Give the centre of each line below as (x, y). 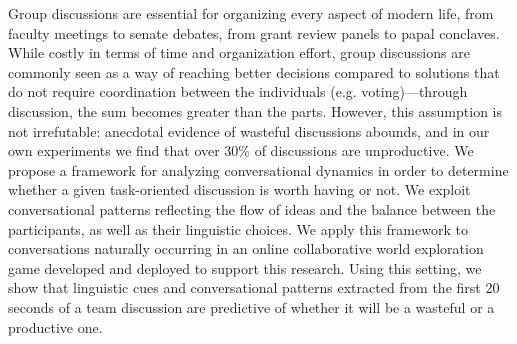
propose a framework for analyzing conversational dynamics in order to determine (258, 169)
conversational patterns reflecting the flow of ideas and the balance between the (252, 208)
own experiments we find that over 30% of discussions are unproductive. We (241, 150)
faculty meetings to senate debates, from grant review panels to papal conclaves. (254, 32)
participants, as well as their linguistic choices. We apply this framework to (238, 228)
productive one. (55, 326)
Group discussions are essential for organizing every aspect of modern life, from (251, 13)
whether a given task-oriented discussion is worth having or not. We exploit (239, 189)
